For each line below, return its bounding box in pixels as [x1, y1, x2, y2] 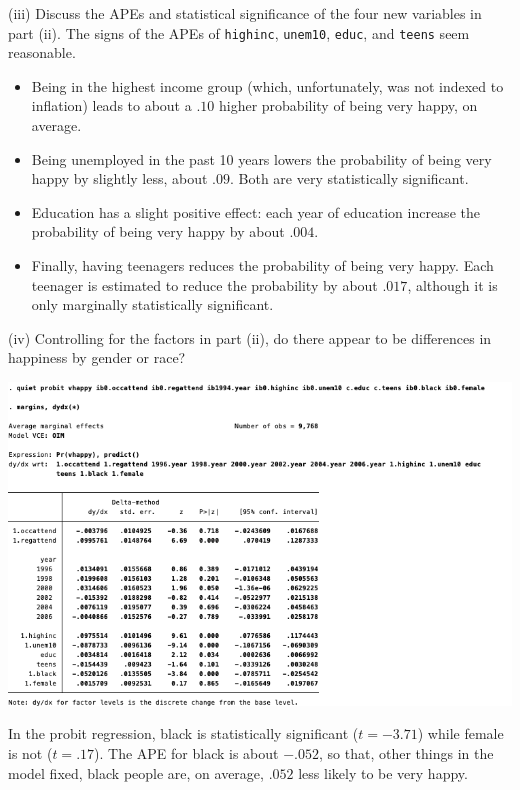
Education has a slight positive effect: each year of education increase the [31, 201, 480, 222]
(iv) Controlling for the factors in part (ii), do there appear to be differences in [8, 327, 492, 348]
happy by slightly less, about [31, 168, 208, 189]
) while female [417, 723, 504, 744]
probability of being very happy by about [31, 221, 285, 242]
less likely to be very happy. [298, 762, 468, 783]
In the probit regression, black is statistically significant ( [8, 723, 359, 744]
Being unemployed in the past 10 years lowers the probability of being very [31, 148, 492, 169]
